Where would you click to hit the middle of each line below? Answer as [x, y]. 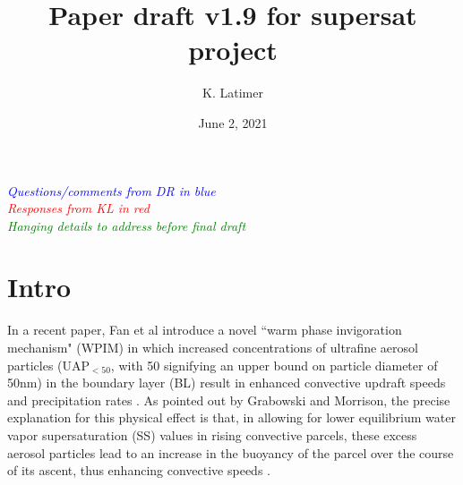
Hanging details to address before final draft [127, 225]
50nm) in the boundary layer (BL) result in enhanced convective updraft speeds [227, 383]
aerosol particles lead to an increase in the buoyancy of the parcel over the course [231, 452]
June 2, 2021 [233, 122]
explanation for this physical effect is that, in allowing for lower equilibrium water [231, 417]
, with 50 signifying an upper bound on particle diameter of [274, 365]
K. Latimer [233, 93]
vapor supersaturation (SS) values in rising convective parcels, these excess [212, 434]
